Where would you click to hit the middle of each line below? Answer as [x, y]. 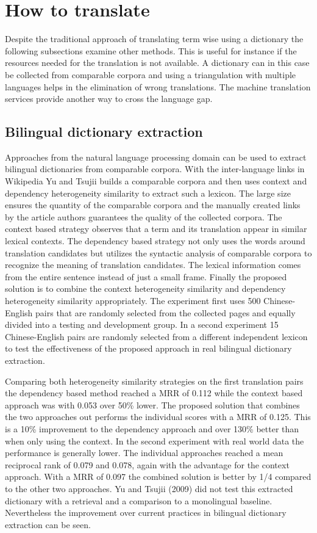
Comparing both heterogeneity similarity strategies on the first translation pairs [154, 381]
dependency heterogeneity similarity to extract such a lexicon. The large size [148, 193]
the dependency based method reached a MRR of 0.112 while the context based [154, 393]
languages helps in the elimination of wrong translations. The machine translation [158, 86]
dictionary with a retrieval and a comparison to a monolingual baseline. [139, 500]
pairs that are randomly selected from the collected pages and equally [166, 312]
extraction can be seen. [48, 524]
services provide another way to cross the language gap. [109, 99]
